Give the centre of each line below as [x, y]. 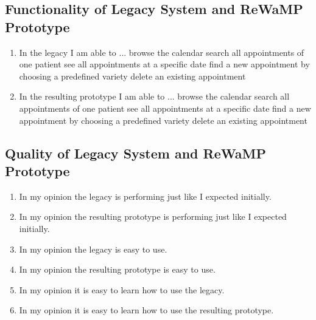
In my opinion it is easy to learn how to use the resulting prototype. [146, 310]
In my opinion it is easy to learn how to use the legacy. [122, 289]
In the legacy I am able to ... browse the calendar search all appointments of [162, 52]
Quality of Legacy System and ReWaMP [135, 153]
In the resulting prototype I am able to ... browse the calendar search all [154, 96]
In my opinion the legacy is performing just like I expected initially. [145, 196]
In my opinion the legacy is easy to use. [93, 249]
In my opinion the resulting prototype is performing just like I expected [153, 216]
